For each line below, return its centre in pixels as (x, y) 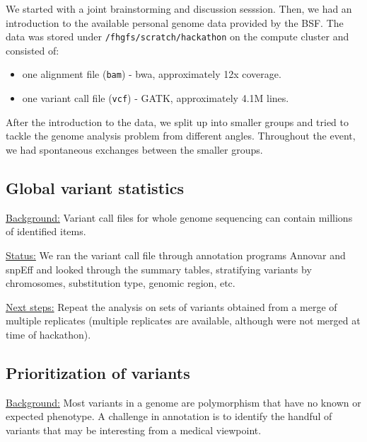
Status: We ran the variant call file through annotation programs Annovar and (176, 255)
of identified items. (46, 231)
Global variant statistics (95, 187)
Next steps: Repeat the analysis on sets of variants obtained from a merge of (171, 306)
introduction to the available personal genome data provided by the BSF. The (175, 22)
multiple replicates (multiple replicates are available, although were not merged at (183, 321)
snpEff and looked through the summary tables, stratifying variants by (159, 269)
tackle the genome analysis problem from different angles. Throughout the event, (181, 136)
